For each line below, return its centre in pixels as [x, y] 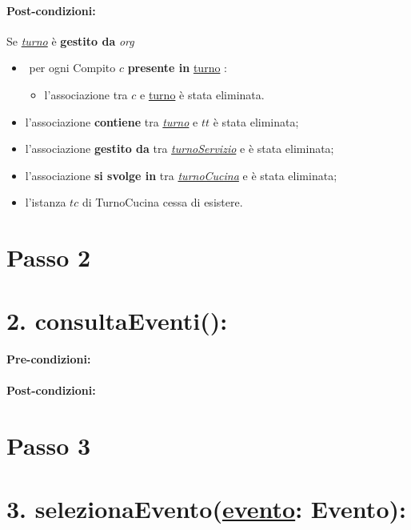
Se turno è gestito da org [70, 40]
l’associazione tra [86, 94]
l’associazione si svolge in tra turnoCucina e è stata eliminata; [181, 175]
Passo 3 [49, 446]
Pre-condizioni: [49, 359]
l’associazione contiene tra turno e [112, 121]
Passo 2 [49, 257]
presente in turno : [177, 68]
